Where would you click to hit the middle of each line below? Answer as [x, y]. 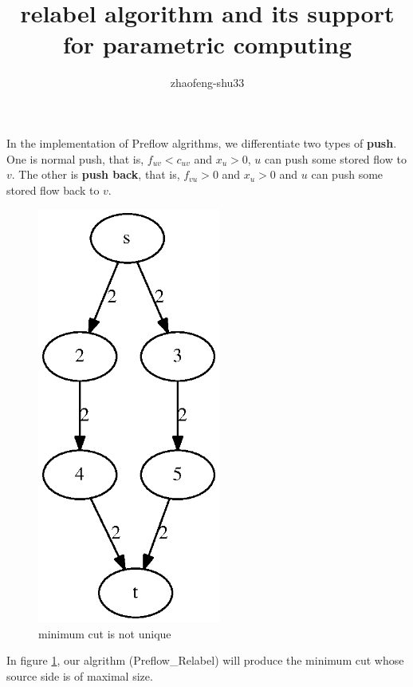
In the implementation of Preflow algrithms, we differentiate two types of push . [202, 142]
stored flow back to [53, 190]
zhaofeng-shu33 [207, 83]
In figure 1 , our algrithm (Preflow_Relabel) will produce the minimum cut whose [205, 660]
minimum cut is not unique [105, 633]
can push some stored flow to [335, 158]
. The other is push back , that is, [96, 174]
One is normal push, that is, [75, 158]
